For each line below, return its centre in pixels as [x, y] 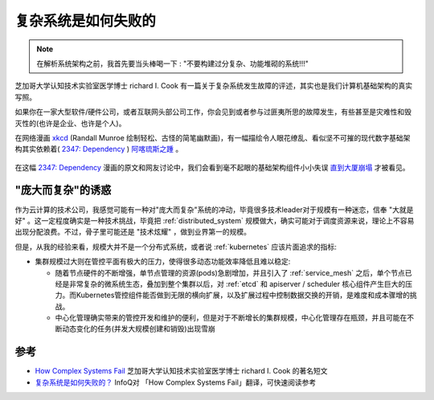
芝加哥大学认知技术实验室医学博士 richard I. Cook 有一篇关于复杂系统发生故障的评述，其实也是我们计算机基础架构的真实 [214, 86]
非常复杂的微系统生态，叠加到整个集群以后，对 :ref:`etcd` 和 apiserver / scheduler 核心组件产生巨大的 [237, 284]
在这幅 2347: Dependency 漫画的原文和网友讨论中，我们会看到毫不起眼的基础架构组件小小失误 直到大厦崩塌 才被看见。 [212, 167]
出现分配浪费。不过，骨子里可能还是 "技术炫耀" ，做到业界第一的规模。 [133, 232]
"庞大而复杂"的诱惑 [63, 190]
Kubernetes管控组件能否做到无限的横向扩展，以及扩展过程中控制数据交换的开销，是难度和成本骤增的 [243, 295]
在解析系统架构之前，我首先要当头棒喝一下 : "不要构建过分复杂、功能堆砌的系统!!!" [173, 63]
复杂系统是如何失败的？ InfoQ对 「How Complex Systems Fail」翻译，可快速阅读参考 [176, 382]
